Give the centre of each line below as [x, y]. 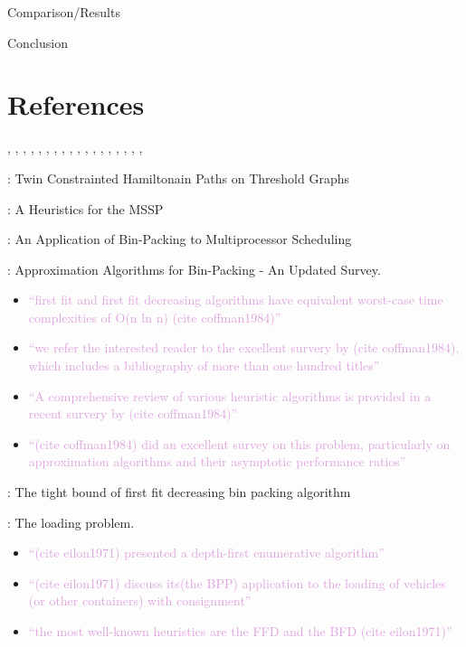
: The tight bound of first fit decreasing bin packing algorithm [179, 492]
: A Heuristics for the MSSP [86, 208]
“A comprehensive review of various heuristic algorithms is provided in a [230, 395]
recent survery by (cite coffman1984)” [133, 413]
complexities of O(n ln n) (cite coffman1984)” [155, 317]
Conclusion [38, 42]
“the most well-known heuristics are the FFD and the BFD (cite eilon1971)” [240, 631]
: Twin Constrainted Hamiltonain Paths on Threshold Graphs [178, 178]
